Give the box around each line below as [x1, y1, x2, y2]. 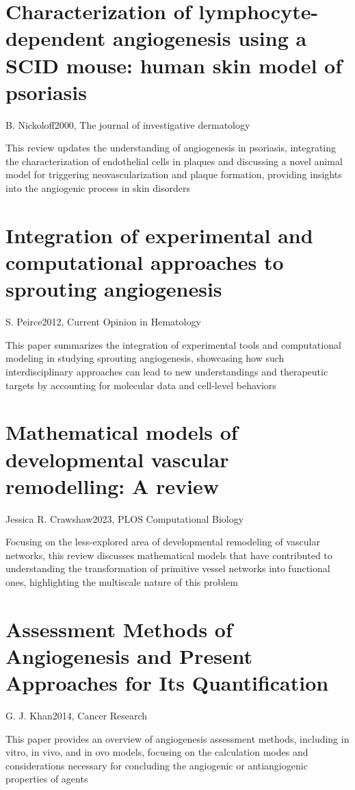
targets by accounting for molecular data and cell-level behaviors [5, 378, 276, 392]
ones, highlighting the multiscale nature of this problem [5, 575, 238, 589]
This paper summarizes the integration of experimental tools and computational [5, 337, 341, 351]
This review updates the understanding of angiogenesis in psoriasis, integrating [5, 140, 337, 155]
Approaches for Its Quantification [5, 669, 329, 697]
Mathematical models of [5, 418, 238, 446]
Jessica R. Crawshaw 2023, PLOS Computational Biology [5, 511, 244, 526]
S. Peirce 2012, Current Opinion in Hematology [5, 314, 201, 329]
